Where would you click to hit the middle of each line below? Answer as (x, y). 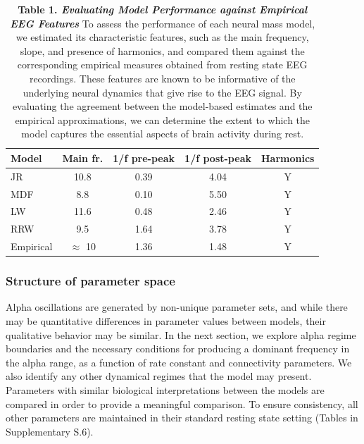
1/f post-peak (218, 158)
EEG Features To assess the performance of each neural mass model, (163, 23)
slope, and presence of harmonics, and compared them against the (162, 50)
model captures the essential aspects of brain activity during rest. (163, 134)
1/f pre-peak (144, 158)
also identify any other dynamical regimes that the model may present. (159, 376)
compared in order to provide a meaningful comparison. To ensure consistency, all (182, 403)
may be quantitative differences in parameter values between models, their (166, 321)
